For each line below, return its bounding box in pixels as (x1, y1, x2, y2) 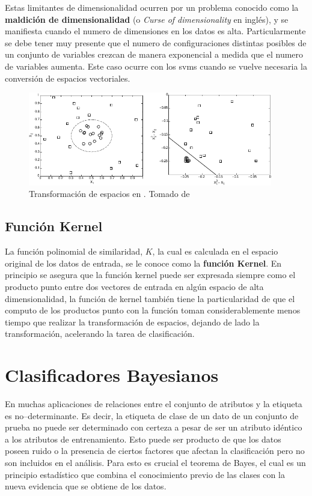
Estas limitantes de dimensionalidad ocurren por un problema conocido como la (5, 1, 299, 13)
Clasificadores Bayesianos (5, 363, 219, 387)
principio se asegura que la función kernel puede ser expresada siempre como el (5, 268, 296, 281)
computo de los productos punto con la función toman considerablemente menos (5, 304, 301, 316)
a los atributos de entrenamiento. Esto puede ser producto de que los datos (5, 432, 281, 445)
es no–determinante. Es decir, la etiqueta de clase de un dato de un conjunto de (5, 409, 299, 422)
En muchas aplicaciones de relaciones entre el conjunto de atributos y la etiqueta (5, 398, 302, 410)
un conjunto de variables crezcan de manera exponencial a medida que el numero (5, 48, 304, 61)
